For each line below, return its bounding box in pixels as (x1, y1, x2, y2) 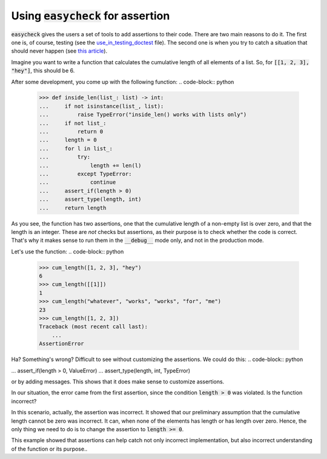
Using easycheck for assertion (11, 9, 170, 22)
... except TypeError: (39, 171, 133, 177)
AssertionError (39, 340, 84, 347)
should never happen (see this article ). (11, 47, 108, 54)
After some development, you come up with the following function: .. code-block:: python (11, 78, 234, 85)
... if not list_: (39, 120, 107, 126)
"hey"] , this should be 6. (11, 67, 75, 74)
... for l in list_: (39, 145, 113, 152)
